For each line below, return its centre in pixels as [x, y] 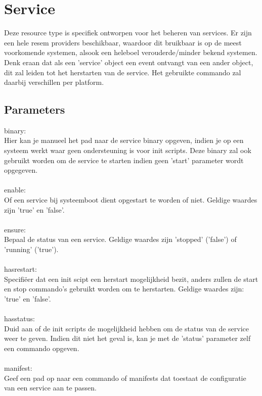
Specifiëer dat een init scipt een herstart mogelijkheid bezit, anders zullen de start [131, 279]
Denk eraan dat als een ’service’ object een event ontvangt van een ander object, [129, 62]
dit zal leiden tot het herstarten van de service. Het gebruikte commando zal [123, 72]
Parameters [35, 109]
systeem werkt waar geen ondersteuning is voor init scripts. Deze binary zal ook [128, 150]
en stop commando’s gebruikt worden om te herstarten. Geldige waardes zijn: [124, 289]
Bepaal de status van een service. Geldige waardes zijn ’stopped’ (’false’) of [120, 239]
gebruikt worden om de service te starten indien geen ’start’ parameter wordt [124, 160]
